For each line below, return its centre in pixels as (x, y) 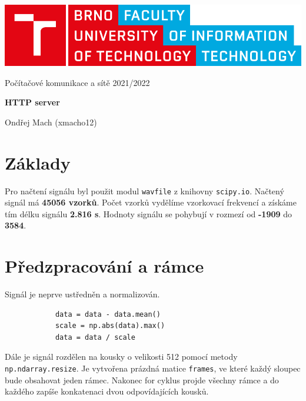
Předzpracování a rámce (104, 266)
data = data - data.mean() (108, 314)
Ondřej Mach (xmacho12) (51, 122)
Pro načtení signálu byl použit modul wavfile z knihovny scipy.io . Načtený (144, 190)
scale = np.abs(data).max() (110, 326)
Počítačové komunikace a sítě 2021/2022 (77, 82)
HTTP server (32, 102)
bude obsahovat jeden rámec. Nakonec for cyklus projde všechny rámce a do (142, 380)
